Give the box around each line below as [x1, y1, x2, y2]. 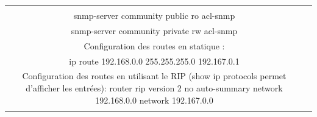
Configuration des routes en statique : [84, 39, 225, 52]
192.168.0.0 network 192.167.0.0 [95, 93, 213, 106]
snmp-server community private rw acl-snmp [71, 24, 238, 37]
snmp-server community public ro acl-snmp [73, 9, 235, 21]
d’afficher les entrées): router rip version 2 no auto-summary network [26, 81, 283, 94]
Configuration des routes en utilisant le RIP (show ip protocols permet [22, 69, 287, 82]
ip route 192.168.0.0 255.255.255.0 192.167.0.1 [69, 54, 240, 67]
